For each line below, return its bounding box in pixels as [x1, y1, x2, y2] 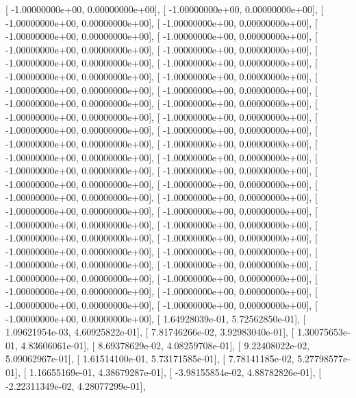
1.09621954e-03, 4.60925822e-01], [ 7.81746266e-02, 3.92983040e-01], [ [5, 325, 294, 339]
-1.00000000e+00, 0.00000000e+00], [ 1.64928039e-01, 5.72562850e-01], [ [5, 311, 306, 325]
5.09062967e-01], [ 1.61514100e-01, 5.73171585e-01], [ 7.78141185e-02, [5, 351, 294, 366]
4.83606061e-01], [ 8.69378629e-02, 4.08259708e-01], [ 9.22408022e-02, [21, 338, 310, 352]
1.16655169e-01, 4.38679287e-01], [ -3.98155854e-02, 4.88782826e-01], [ [29, 365, 322, 379]
